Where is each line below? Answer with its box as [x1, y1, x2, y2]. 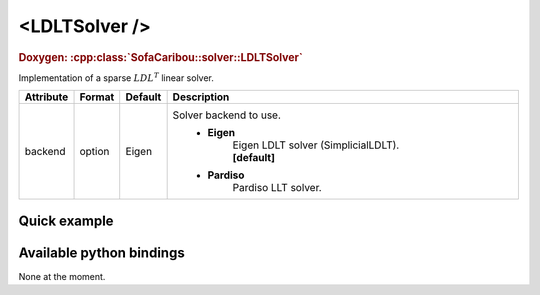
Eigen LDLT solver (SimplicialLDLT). [232, 138, 400, 152]
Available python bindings [18, 244, 185, 261]
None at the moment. [18, 270, 106, 282]
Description [172, 90, 230, 104]
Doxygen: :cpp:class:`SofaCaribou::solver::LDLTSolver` [18, 50, 304, 64]
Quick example [18, 212, 114, 229]
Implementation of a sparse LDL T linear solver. [18, 71, 215, 84]
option [79, 145, 110, 159]
